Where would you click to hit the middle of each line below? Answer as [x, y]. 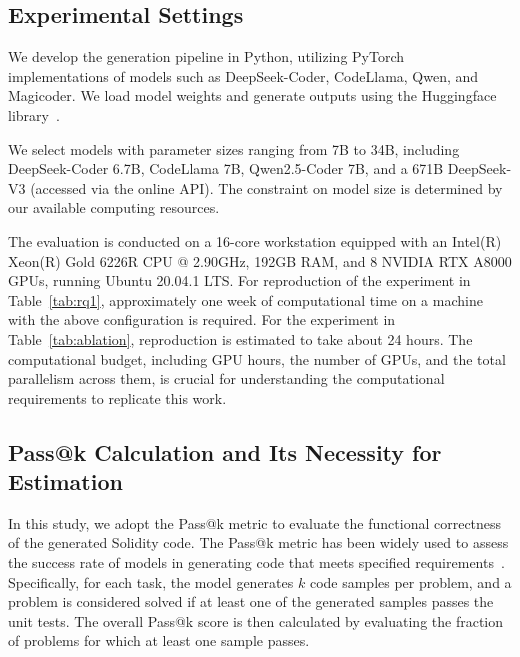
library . [34, 114]
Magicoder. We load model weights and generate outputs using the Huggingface [252, 95]
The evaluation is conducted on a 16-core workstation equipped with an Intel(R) [255, 240]
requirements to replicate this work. [117, 397]
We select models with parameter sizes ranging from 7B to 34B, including [234, 148]
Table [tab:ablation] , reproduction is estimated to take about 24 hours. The [240, 338]
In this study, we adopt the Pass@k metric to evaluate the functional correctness [255, 522]
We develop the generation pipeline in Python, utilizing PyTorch [206, 56]
